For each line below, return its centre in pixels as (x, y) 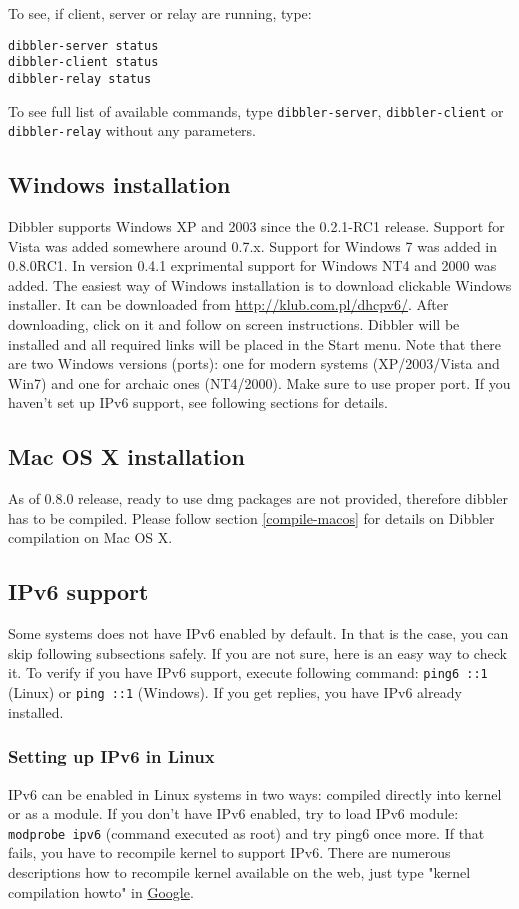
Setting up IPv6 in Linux (111, 756)
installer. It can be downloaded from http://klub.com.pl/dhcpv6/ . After (228, 304)
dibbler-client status (83, 62)
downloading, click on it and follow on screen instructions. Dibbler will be (234, 324)
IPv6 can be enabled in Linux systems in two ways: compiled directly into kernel (255, 793)
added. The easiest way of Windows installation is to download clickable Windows (260, 284)
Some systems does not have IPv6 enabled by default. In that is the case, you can (258, 633)
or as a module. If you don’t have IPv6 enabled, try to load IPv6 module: (233, 813)
